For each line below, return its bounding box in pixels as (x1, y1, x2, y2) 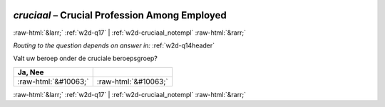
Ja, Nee (17, 67, 44, 77)
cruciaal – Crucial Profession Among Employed (13, 9, 227, 21)
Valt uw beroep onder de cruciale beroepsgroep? (13, 54, 158, 63)
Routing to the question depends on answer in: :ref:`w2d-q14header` (13, 41, 215, 50)
